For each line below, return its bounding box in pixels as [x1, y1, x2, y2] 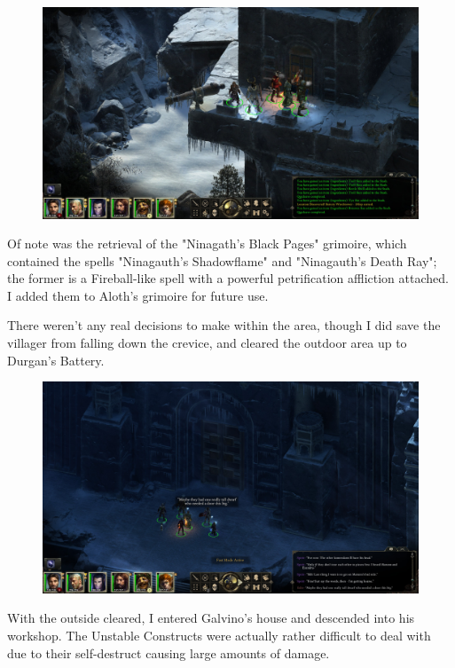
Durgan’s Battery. [7, 350, 105, 369]
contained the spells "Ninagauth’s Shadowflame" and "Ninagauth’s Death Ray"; [7, 251, 437, 270]
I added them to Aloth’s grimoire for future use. [7, 286, 269, 304]
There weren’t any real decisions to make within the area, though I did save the [7, 316, 441, 334]
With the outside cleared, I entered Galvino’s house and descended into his [7, 609, 415, 627]
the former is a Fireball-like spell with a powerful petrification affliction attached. [7, 269, 449, 287]
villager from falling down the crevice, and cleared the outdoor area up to [7, 334, 407, 352]
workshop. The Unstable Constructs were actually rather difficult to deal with [7, 625, 431, 644]
